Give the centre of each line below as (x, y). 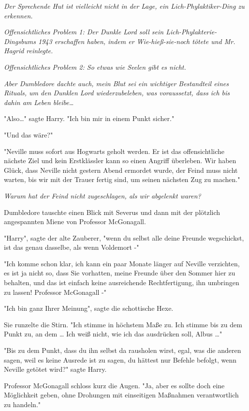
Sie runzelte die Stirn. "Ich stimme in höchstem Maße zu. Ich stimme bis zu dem (123, 324)
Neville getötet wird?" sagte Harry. (55, 369)
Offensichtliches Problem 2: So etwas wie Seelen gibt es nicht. (95, 67)
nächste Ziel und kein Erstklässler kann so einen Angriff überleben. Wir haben (120, 160)
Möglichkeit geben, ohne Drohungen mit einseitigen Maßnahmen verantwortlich (121, 395)
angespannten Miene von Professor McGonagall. (75, 221)
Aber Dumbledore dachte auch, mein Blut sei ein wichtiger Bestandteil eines (116, 83)
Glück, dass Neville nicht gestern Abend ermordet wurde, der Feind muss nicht (121, 170)
